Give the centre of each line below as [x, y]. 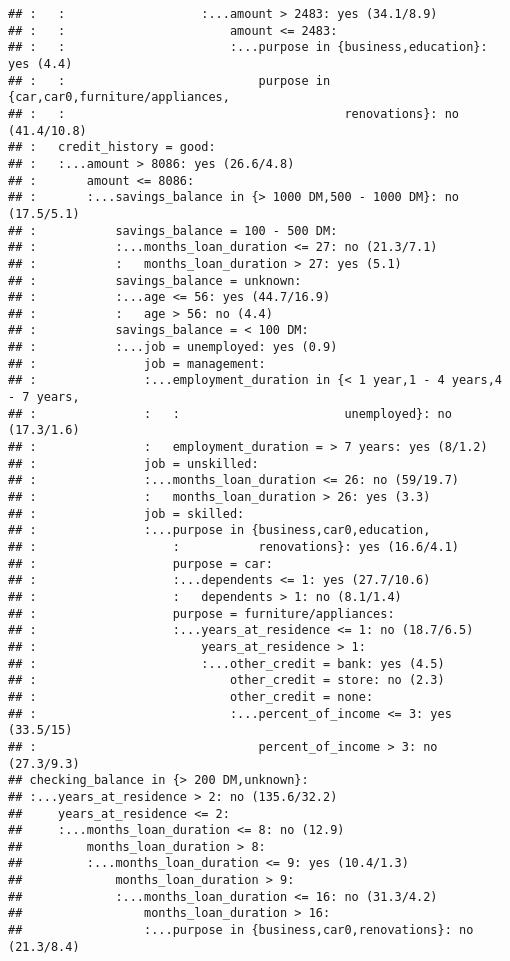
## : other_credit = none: [191, 696]
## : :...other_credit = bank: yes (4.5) [226, 663]
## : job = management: [137, 363]
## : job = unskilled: [133, 463]
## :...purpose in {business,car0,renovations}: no [241, 930]
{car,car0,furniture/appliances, [119, 97]
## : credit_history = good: [112, 147]
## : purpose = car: [140, 563]
